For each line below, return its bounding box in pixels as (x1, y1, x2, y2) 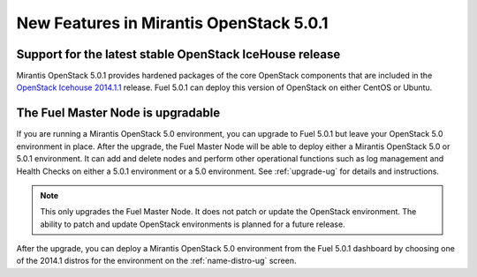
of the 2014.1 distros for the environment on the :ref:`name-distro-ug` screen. (16, 256, 297, 266)
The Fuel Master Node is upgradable (16, 106, 221, 121)
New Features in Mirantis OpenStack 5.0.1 (16, 13, 329, 33)
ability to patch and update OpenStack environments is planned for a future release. (40, 219, 345, 229)
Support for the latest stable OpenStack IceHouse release (16, 47, 341, 62)
